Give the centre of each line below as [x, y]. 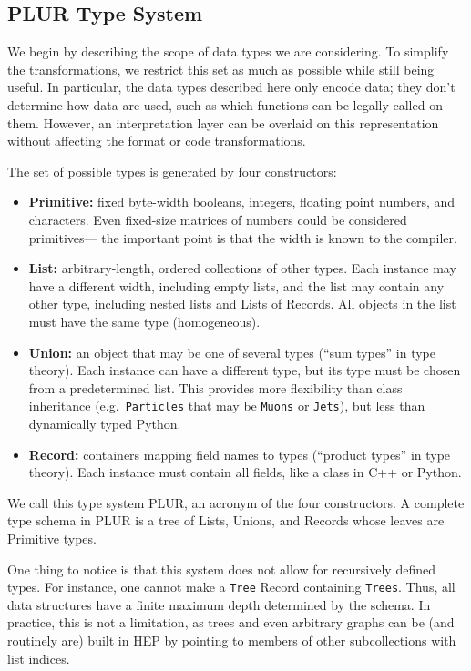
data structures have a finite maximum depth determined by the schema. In [219, 604]
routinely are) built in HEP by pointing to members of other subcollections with [232, 640]
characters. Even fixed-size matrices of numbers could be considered [218, 219]
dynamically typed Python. [105, 423]
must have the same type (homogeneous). [144, 321]
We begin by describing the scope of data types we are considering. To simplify [228, 51]
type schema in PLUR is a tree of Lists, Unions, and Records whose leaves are [226, 520]
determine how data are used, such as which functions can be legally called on [225, 104]
